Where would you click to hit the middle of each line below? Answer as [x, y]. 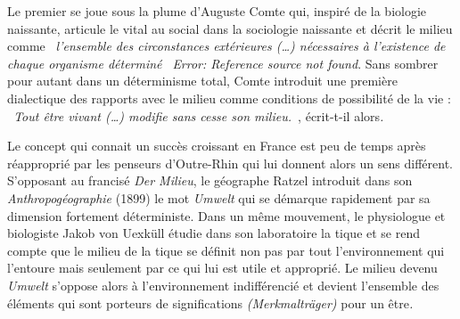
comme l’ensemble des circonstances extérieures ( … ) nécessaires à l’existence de [226, 46]
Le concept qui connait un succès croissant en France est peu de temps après [217, 146]
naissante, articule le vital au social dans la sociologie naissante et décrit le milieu [230, 28]
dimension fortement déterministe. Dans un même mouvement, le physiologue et [226, 215]
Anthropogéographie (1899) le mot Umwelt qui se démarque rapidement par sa [219, 197]
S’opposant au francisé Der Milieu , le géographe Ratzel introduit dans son [210, 180]
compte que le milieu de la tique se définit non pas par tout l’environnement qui [226, 250]
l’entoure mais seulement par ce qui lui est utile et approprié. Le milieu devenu [222, 268]
